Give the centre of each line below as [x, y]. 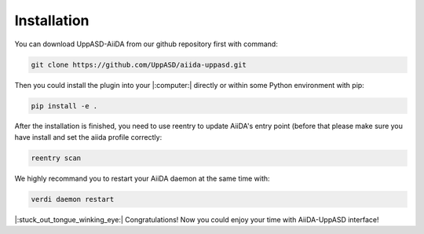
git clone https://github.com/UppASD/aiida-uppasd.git [139, 64]
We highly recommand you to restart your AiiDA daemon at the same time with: [142, 178]
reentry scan [56, 158]
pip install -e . [64, 106]
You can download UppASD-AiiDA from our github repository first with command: [146, 44]
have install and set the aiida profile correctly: [88, 137]
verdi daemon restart [73, 199]
